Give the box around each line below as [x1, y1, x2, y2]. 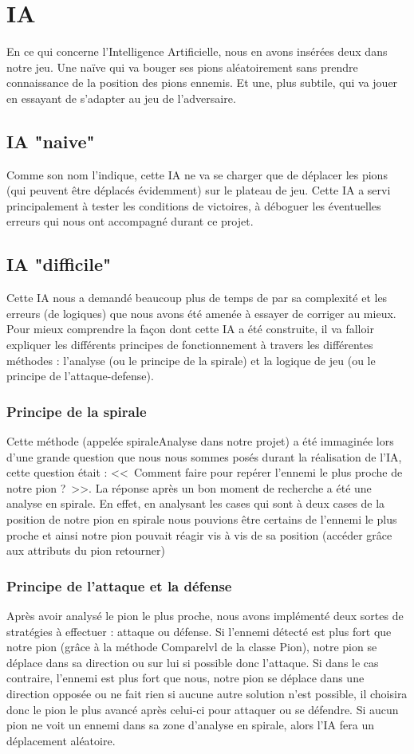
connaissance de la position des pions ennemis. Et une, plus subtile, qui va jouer [6, 74, 398, 91]
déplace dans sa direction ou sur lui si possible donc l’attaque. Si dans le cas [6, 654, 379, 670]
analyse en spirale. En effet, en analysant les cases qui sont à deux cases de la [6, 495, 385, 512]
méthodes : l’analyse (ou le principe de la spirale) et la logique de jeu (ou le [6, 351, 376, 368]
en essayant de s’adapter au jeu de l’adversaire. [6, 89, 236, 106]
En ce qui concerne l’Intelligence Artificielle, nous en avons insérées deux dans [6, 43, 388, 60]
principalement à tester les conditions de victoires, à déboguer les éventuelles [6, 197, 381, 214]
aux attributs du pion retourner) [6, 542, 166, 559]
